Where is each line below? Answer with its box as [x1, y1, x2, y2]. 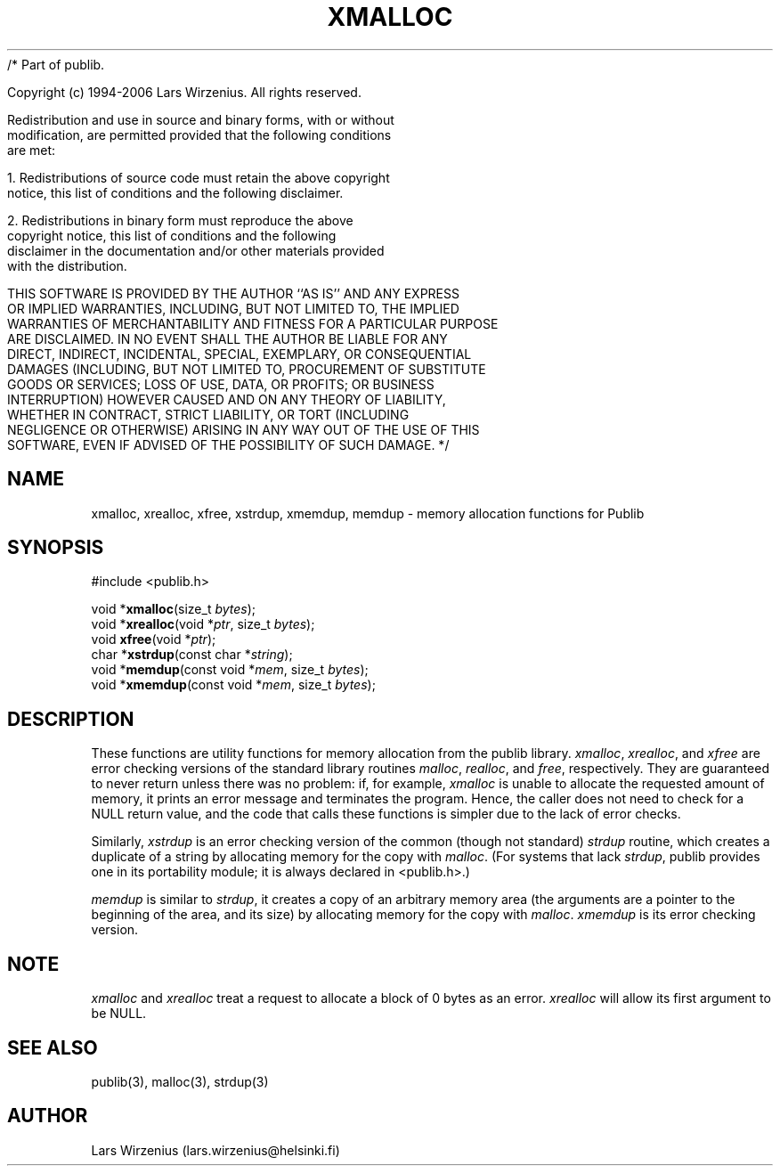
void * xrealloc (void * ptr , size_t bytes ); [91, 616, 315, 632]
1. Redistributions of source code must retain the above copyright [7, 169, 390, 185]
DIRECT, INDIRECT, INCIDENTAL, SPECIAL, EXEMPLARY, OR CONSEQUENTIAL [7, 346, 472, 362]
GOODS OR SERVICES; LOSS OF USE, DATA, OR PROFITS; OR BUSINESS [7, 376, 435, 392]
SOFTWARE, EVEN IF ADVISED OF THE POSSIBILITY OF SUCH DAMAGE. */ [7, 436, 450, 452]
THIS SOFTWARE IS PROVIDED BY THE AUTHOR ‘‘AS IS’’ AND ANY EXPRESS [7, 285, 459, 301]
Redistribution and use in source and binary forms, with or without [7, 111, 394, 127]
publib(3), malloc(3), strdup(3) [91, 1073, 269, 1089]
